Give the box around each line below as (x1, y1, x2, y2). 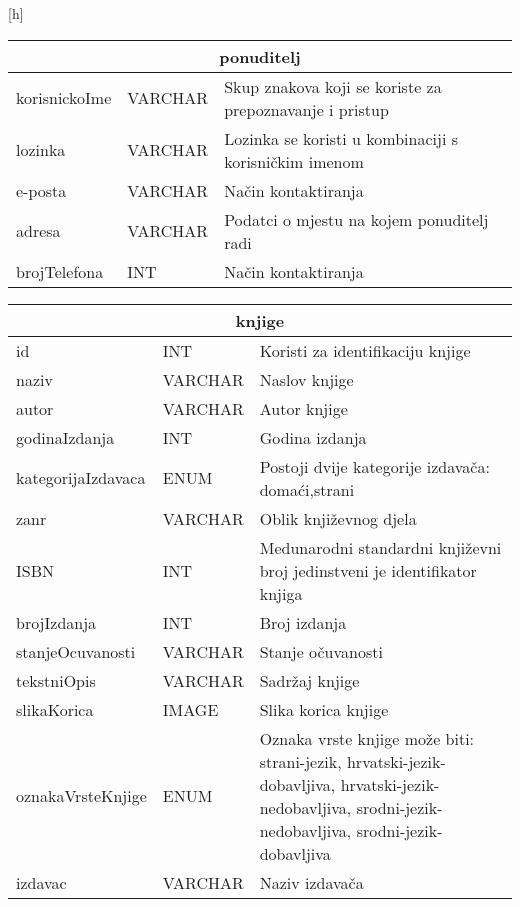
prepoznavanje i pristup (224, 97, 389, 121)
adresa (16, 219, 61, 243)
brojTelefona (16, 259, 104, 283)
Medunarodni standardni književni (259, 535, 502, 559)
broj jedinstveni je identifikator (259, 558, 477, 582)
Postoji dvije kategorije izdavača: (259, 454, 490, 478)
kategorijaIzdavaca (16, 466, 146, 490)
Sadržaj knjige (259, 668, 360, 692)
